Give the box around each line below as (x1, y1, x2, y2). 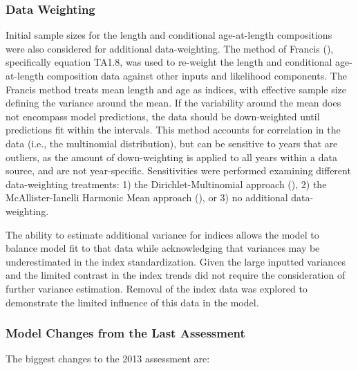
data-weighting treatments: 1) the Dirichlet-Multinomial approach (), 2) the (6, 176, 327, 191)
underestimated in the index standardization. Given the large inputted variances (6, 254, 346, 268)
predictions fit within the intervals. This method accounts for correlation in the (6, 122, 341, 137)
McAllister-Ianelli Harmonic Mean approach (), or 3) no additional (6, 190, 288, 205)
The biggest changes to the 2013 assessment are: (6, 351, 210, 366)
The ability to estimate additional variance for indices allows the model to (6, 227, 319, 241)
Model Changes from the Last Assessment (6, 324, 245, 342)
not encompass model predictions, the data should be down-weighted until (6, 109, 320, 123)
